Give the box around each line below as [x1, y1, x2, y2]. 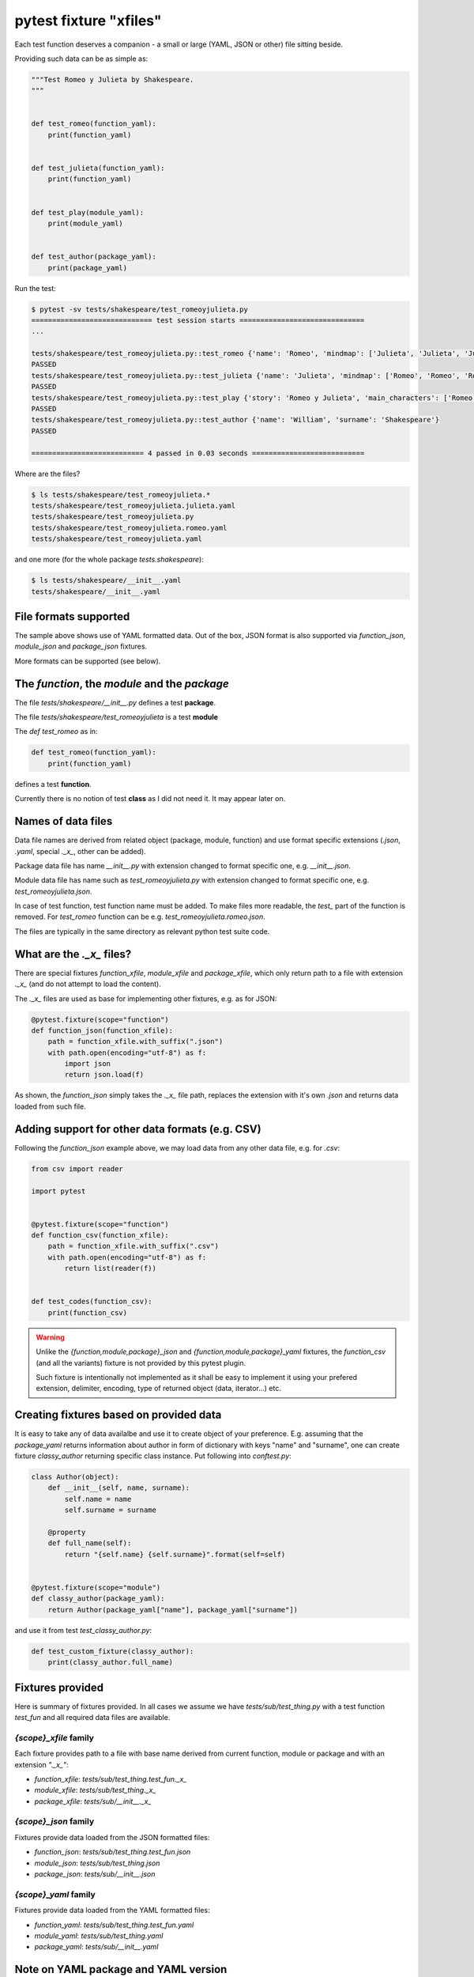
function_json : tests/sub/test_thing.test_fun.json [34, 1847, 191, 1857]
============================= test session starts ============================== [31, 316, 365, 324]
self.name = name [64, 1495, 132, 1503]
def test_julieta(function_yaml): [31, 164, 165, 173]
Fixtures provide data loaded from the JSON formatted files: [14, 1832, 210, 1842]
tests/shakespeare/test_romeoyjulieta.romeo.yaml [31, 523, 228, 532]
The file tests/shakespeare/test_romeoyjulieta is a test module [14, 713, 219, 722]
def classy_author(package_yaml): [31, 1594, 165, 1603]
